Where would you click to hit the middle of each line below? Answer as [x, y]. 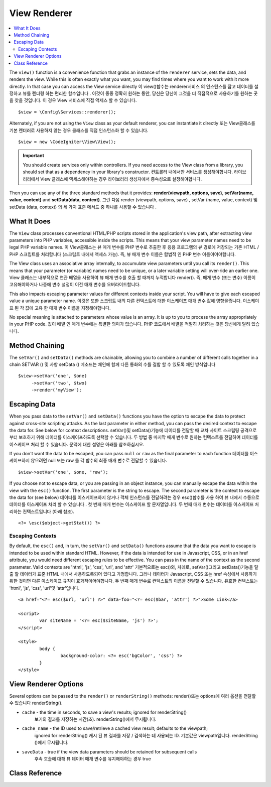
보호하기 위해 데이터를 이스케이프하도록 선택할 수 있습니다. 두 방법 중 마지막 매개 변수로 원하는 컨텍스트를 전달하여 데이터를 [138, 437]
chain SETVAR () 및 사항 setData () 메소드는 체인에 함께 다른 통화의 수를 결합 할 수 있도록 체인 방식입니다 [112, 364]
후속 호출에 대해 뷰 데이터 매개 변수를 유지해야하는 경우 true [93, 759]
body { [47, 648]
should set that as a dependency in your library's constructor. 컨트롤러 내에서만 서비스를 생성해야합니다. [128, 172]
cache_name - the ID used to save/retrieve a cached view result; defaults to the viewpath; [115, 728]
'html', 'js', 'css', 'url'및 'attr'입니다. [44, 588]
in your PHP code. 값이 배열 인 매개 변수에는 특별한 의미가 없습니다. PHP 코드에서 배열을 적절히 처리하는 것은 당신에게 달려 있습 [134, 324]
